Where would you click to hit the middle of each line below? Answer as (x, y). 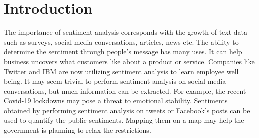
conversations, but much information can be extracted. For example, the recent (125, 90)
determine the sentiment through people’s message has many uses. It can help (123, 52)
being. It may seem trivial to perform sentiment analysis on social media (115, 81)
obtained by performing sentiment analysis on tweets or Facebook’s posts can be (127, 110)
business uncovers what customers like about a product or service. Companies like (129, 61)
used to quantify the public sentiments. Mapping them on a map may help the (124, 120)
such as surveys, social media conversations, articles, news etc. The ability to (121, 42)
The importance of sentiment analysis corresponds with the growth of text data (126, 32)
